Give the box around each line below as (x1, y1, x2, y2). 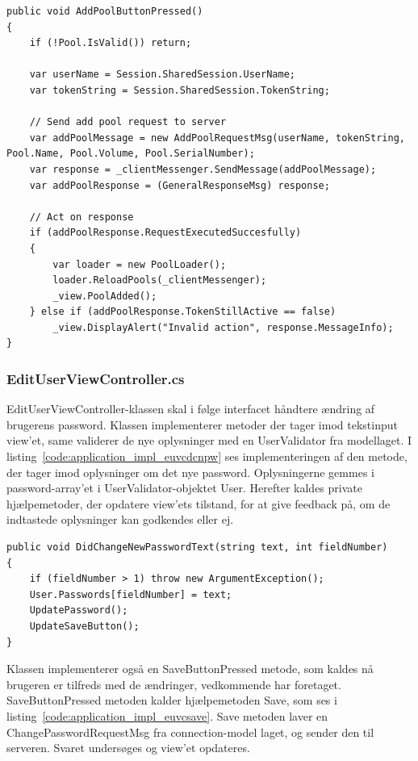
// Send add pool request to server (29, 116, 227, 128)
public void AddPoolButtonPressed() (6, 6, 203, 17)
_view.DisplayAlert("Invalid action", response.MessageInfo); (52, 321, 394, 333)
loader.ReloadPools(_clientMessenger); (52, 274, 267, 286)
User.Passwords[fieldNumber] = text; (29, 588, 232, 600)
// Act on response (29, 211, 134, 223)
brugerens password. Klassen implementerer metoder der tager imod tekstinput (6, 416, 398, 433)
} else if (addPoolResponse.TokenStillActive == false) (29, 306, 336, 318)
